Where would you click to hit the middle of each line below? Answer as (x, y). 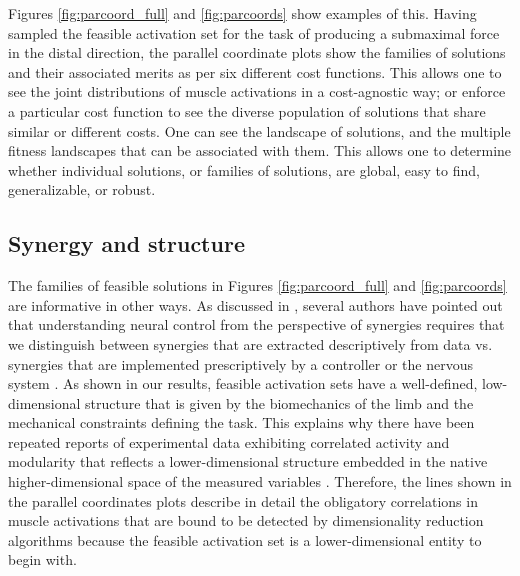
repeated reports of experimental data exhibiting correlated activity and (229, 441)
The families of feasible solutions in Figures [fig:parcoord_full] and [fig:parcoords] (257, 285)
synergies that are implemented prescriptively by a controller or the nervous (240, 363)
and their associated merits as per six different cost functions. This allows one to (255, 71)
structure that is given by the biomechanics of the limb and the (279, 402)
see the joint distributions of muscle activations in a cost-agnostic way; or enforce (257, 91)
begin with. (42, 559)
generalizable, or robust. (82, 189)
